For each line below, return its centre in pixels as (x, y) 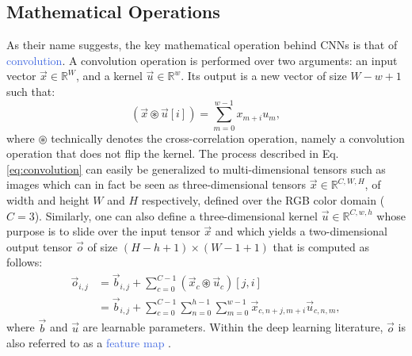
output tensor (40, 246)
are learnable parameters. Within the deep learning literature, (233, 327)
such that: (31, 91)
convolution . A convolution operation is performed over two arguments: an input (202, 60)
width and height (48, 200)
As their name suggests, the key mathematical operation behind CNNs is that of (202, 45)
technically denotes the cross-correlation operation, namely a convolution (228, 138)
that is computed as (321, 246)
